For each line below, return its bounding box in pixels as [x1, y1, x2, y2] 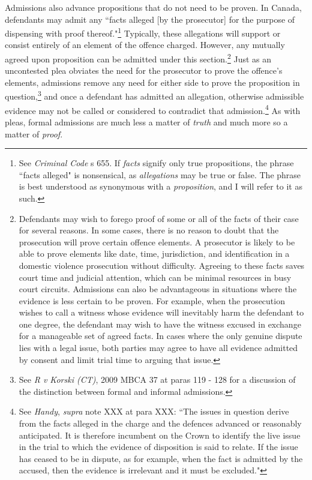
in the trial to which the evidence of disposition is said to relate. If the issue [19, 440, 298, 453]
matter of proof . [5, 127, 63, 140]
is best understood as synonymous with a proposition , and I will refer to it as [19, 180, 302, 193]
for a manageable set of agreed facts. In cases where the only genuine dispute [19, 329, 302, 342]
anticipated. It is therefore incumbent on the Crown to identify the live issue [19, 428, 301, 441]
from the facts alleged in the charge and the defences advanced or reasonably [19, 417, 302, 430]
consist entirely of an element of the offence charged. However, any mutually [5, 38, 285, 51]
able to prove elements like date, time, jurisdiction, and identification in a [19, 247, 290, 260]
